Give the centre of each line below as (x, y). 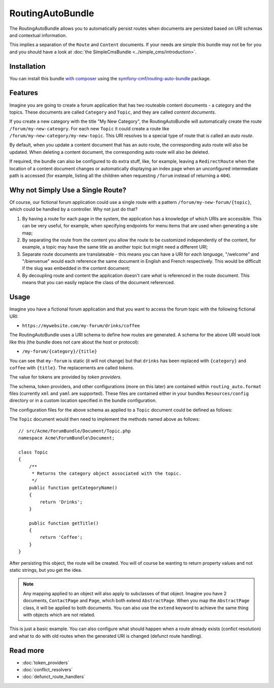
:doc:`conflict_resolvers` (47, 670)
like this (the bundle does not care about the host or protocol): (74, 342)
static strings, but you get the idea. (46, 570)
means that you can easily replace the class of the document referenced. (98, 283)
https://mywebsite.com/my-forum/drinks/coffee (81, 325)
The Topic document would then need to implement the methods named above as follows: (105, 419)
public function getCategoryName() (73, 488)
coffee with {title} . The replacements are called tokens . (72, 367)
